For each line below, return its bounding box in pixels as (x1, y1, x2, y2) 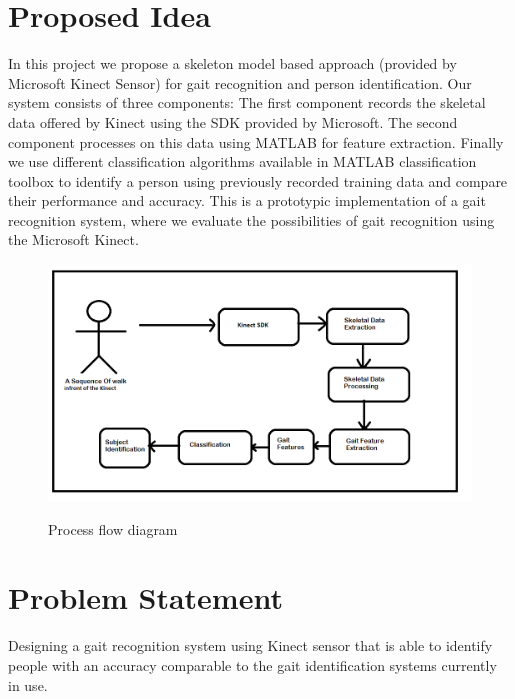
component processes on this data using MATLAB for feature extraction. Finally (8, 131, 504, 152)
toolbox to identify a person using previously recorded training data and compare (8, 170, 508, 191)
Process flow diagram (48, 518, 178, 539)
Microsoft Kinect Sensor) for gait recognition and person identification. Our (8, 72, 472, 93)
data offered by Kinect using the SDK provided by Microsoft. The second (8, 111, 458, 132)
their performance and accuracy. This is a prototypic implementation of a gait (8, 190, 486, 211)
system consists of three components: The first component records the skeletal (8, 92, 486, 113)
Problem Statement (8, 577, 283, 618)
